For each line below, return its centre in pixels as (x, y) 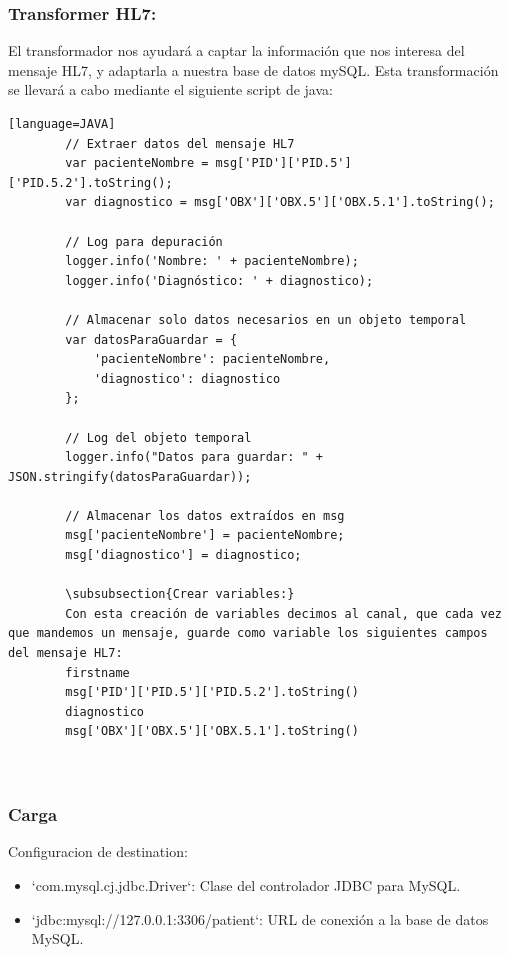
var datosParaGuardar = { (151, 339)
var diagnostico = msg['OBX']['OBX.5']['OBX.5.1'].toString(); (280, 202)
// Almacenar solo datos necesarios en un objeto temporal (266, 319)
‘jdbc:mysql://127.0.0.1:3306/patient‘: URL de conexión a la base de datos (260, 918)
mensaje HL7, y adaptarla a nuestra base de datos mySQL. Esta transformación (253, 69)
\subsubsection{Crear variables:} (180, 594)
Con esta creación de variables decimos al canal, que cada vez (283, 613)
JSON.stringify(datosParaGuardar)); (130, 476)
